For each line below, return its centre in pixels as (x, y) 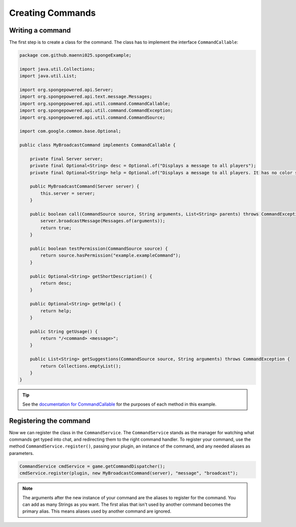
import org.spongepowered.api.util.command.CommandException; (96, 111)
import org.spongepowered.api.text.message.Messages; (86, 97)
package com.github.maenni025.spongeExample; (75, 55)
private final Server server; (66, 159)
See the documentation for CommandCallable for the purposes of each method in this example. (119, 404)
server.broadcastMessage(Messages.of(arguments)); (103, 221)
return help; (56, 311)
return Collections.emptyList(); (81, 366)
